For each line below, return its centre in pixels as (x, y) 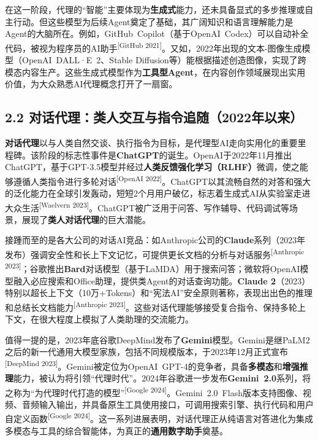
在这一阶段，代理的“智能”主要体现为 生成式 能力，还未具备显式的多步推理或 (155, 9)
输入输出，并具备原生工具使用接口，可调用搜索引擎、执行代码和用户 (176, 404)
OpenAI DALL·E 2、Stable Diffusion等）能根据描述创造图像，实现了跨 (164, 60)
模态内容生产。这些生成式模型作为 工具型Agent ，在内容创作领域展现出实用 (155, 72)
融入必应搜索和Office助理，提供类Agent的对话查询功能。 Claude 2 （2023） (162, 280)
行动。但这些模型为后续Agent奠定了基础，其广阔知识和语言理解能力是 (153, 21)
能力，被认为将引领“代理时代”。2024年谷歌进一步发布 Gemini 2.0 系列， (158, 378)
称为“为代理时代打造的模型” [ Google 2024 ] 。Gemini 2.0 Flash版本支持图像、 (158, 391)
